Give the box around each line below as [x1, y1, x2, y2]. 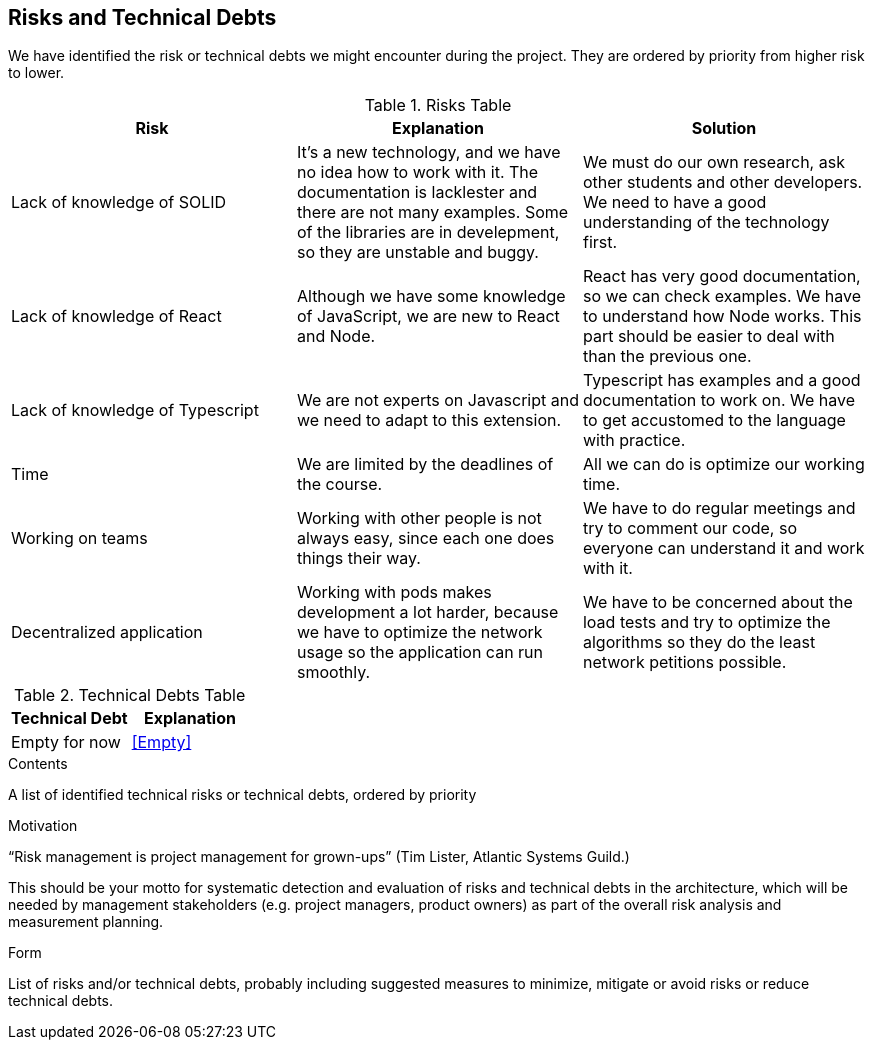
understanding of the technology [582, 212, 830, 233]
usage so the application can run [296, 642, 544, 663]
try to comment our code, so [582, 518, 798, 539]
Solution [691, 118, 757, 139]
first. [582, 232, 618, 253]
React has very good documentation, [582, 266, 861, 287]
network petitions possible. [582, 652, 787, 673]
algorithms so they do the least [582, 632, 816, 653]
